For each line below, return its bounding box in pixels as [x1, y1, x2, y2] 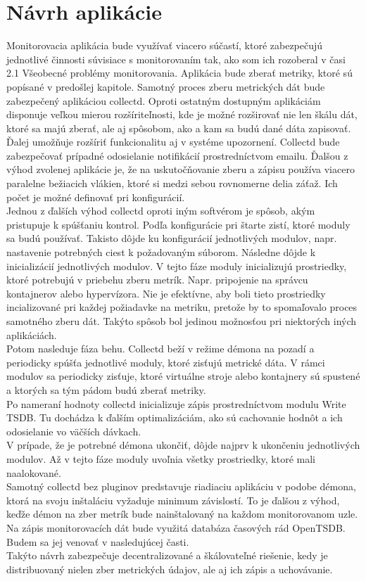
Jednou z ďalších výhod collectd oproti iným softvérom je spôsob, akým [6, 203, 315, 218]
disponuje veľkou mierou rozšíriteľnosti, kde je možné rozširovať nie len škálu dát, [6, 107, 358, 122]
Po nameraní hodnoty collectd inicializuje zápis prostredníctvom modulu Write [6, 396, 346, 411]
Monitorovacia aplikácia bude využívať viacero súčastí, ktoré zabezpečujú [6, 38, 323, 53]
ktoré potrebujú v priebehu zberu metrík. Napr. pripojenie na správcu [6, 272, 308, 287]
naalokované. [6, 465, 61, 480]
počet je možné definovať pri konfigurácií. [6, 189, 185, 204]
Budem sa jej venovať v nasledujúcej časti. [6, 534, 189, 549]
